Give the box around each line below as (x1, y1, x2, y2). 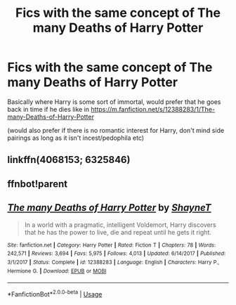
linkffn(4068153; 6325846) (7, 154, 131, 166)
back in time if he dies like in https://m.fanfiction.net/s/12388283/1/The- (7, 105, 216, 113)
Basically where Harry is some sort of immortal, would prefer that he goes (7, 97, 221, 106)
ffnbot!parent (7, 178, 68, 190)
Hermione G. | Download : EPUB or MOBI (7, 267, 107, 275)
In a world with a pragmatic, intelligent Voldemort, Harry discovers (24, 220, 216, 229)
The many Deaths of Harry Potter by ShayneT (7, 202, 212, 214)
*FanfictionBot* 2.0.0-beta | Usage (7, 289, 103, 298)
